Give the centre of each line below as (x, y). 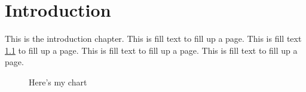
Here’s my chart (58, 82)
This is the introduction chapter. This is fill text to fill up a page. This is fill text (153, 39)
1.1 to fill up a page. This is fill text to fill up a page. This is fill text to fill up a (151, 50)
